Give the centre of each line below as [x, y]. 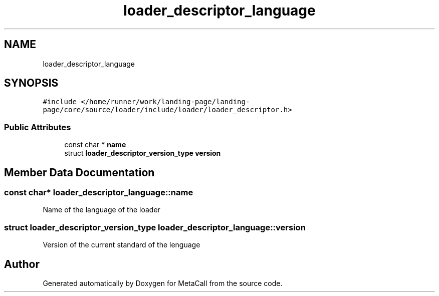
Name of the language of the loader [101, 210]
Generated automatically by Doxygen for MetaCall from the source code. [163, 283]
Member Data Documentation [79, 172]
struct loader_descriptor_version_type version [143, 153]
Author [22, 264]
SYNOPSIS [31, 83]
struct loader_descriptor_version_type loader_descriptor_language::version [155, 227]
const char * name [95, 145]
